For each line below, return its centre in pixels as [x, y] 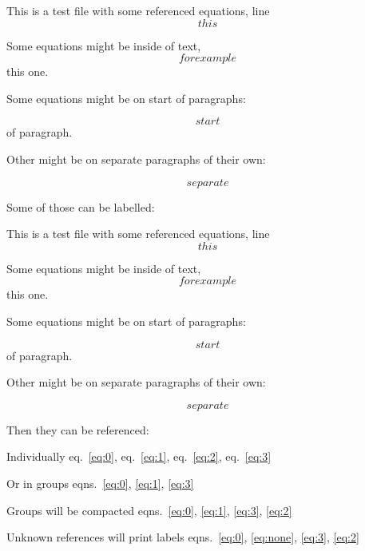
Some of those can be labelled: [81, 206]
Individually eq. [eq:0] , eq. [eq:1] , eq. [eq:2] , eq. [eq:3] [139, 456]
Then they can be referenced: [78, 429]
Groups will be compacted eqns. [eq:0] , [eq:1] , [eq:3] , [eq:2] [149, 510]
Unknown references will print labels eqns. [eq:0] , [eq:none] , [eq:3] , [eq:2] [183, 537]
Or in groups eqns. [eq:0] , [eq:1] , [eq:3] [100, 483]
